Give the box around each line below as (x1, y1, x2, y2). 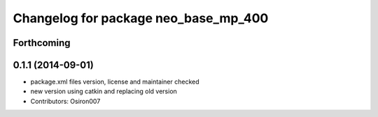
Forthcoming (13, 37, 71, 49)
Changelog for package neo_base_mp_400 (13, 10, 269, 26)
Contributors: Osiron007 (30, 97, 101, 105)
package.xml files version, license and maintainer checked (30, 77, 199, 86)
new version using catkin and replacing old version (30, 87, 178, 95)
